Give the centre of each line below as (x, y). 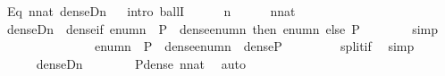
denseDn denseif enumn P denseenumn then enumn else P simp (222, 28)
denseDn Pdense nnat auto (141, 63)
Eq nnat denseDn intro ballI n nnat (151, 11)
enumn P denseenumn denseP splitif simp (254, 46)
